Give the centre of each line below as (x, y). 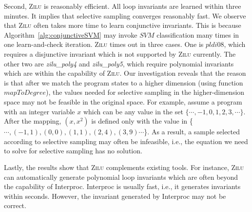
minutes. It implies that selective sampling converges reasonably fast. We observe (125, 15)
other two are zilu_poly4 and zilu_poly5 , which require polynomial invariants (119, 63)
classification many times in (198, 34)
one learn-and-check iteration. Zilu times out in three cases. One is (104, 44)
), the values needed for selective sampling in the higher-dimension (145, 92)
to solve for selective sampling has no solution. (73, 151)
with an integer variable (39, 111)
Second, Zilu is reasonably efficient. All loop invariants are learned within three (123, 6)
